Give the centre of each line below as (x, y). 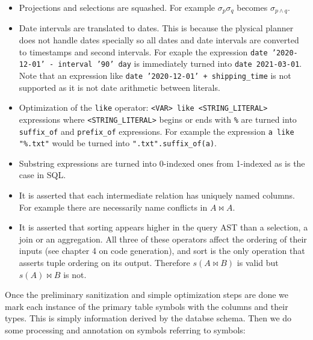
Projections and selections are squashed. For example (117, 7)
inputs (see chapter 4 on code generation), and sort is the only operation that (162, 251)
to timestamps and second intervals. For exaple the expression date (143, 51)
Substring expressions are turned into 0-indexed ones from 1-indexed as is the (162, 163)
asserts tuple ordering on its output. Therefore (104, 262)
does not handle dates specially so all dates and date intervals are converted (159, 40)
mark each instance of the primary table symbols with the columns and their (147, 306)
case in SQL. (42, 175)
